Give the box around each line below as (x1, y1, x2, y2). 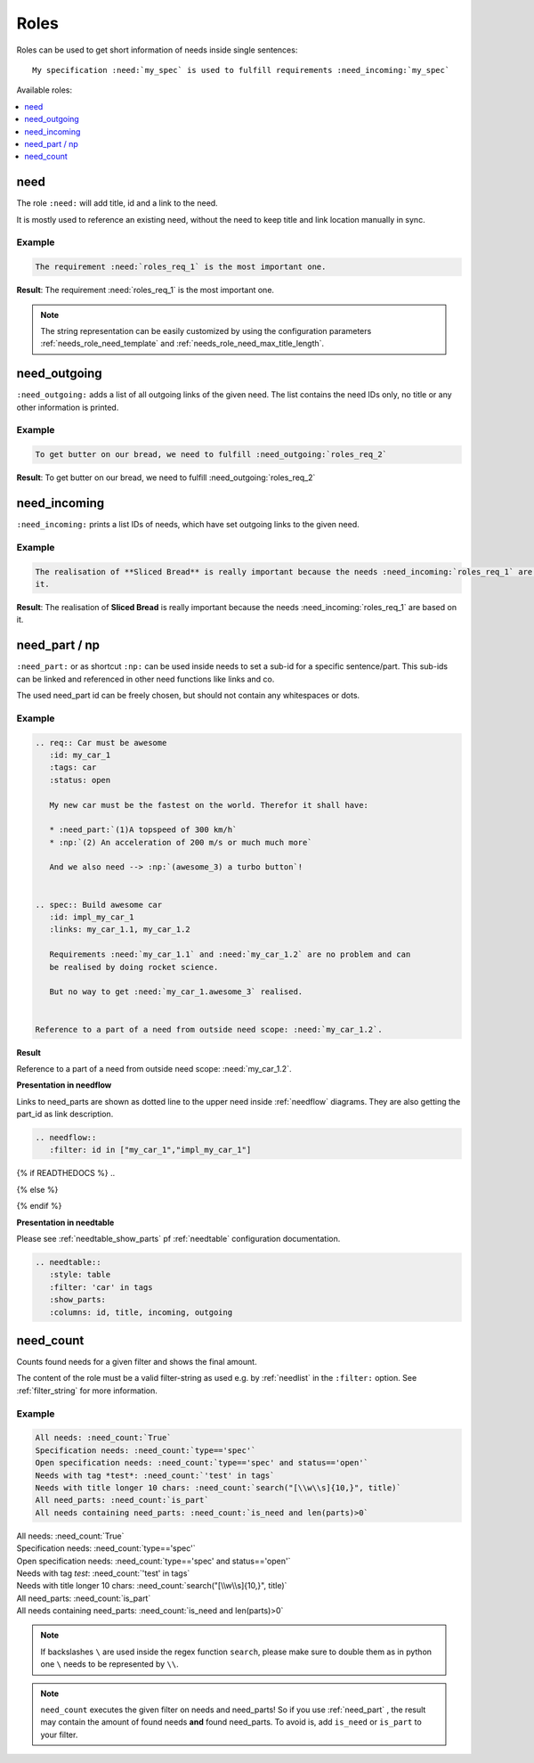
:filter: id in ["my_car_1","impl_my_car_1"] (49, 1145, 252, 1155)
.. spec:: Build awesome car (35, 900, 163, 910)
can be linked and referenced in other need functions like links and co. (16, 673, 275, 684)
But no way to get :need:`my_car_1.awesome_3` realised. (49, 987, 303, 997)
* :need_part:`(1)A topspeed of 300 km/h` (49, 825, 238, 835)
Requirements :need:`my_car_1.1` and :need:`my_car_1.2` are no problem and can (49, 950, 411, 959)
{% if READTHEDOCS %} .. (16, 1168, 116, 1179)
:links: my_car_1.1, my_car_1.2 (49, 925, 190, 935)
